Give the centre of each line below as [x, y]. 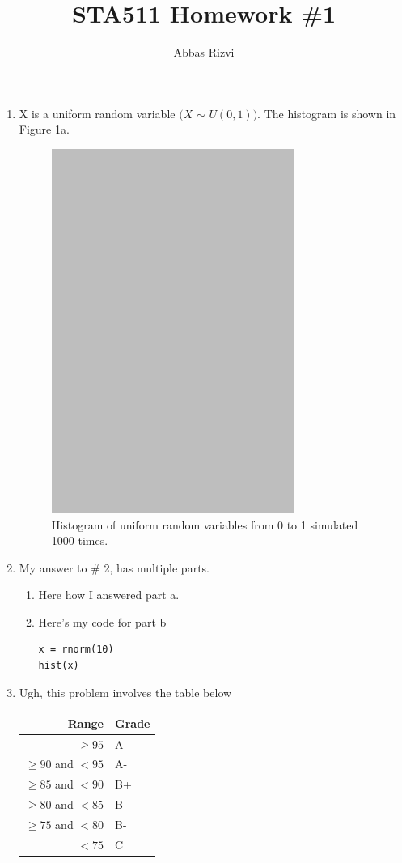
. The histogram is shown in [327, 113]
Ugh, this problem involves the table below [125, 692]
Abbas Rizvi [204, 52]
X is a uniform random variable [97, 113]
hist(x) [59, 666]
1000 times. [80, 540]
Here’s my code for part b [102, 621]
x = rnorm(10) [76, 650]
